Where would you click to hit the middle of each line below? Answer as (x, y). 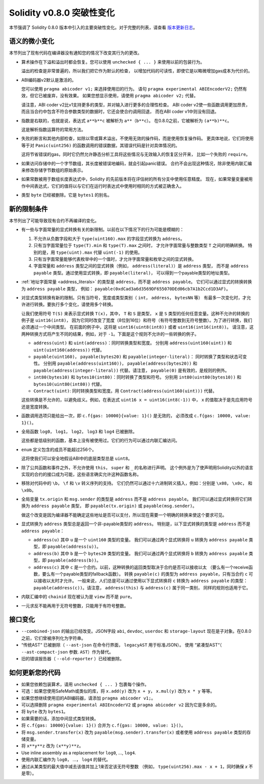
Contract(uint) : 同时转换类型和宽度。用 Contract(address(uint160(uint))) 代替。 (125, 391)
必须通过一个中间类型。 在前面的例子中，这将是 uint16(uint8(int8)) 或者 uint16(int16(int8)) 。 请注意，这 (137, 327)
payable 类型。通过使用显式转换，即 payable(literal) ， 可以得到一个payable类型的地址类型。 (133, 273)
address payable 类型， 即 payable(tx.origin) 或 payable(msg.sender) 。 (114, 506)
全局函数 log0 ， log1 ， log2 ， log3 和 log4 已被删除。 (79, 431)
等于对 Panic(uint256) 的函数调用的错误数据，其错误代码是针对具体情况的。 (100, 145)
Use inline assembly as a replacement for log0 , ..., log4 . (79, 753)
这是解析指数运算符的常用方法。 (53, 129)
